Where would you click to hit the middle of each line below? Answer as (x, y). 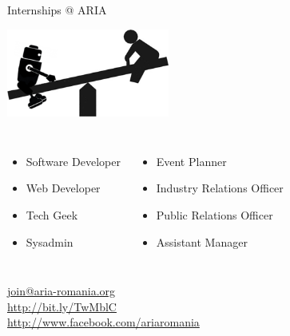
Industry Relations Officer (220, 188)
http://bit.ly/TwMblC (62, 306)
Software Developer (73, 161)
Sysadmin (50, 241)
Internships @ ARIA (57, 10)
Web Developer (63, 188)
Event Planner (191, 161)
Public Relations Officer (215, 214)
